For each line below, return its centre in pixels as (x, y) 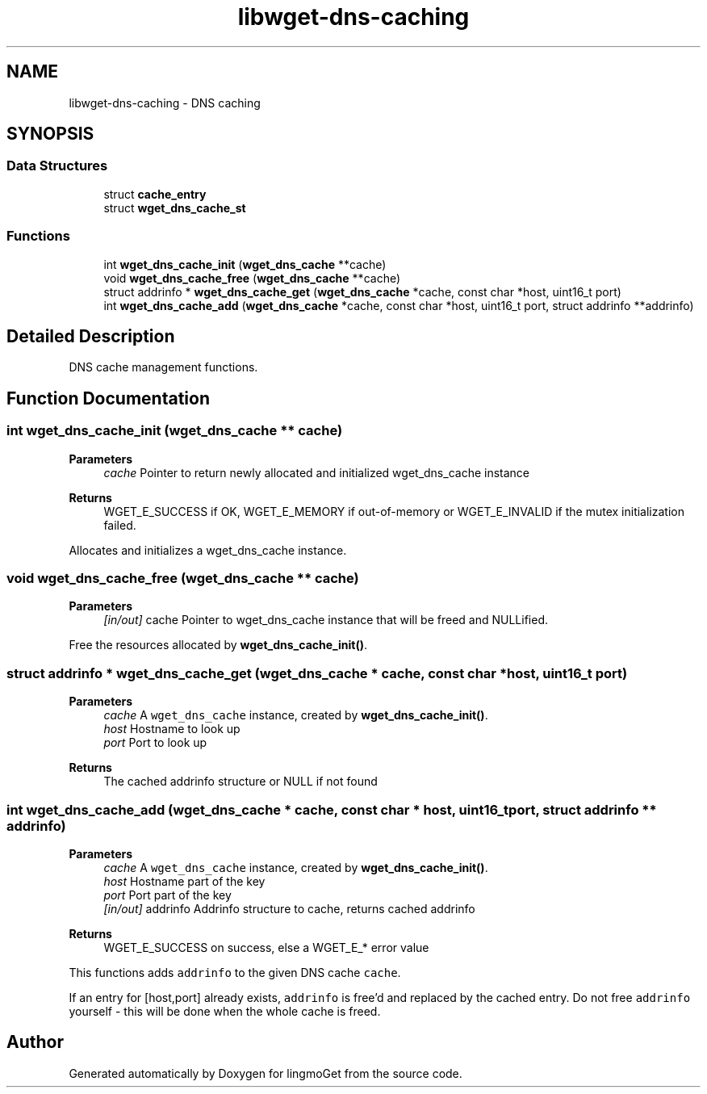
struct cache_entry (155, 194)
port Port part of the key (167, 895)
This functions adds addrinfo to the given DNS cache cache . (235, 972)
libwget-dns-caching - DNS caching (165, 103)
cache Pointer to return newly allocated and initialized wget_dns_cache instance (317, 472)
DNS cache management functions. (163, 367)
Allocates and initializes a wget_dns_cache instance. (208, 550)
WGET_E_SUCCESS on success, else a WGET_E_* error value (266, 947)
